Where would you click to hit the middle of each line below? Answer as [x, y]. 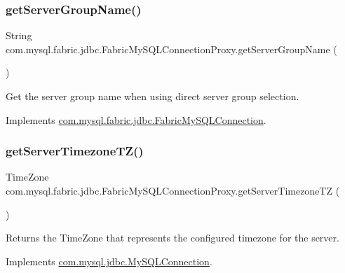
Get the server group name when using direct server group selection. [153, 96]
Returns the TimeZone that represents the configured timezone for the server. [172, 238]
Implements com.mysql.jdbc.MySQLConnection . [109, 261]
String [19, 35]
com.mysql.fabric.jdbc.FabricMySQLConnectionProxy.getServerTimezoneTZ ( [173, 190]
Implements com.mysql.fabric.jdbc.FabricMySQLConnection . [136, 119]
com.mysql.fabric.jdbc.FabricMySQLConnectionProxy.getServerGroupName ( [171, 49]
